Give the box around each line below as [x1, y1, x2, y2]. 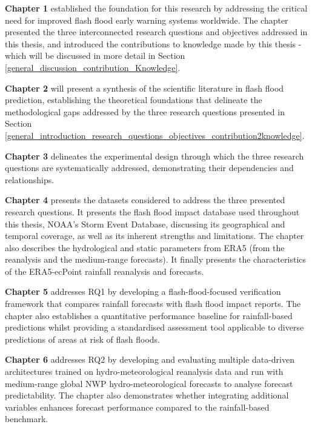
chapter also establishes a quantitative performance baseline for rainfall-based [5, 309, 293, 321]
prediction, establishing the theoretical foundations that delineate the [5, 93, 262, 106]
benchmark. [5, 412, 48, 425]
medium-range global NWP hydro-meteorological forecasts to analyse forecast [5, 377, 293, 389]
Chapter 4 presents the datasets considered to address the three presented [5, 193, 285, 206]
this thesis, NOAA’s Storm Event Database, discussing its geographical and [5, 217, 285, 230]
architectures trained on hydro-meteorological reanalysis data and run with [5, 365, 284, 378]
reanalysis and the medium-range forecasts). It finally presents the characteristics [5, 253, 307, 266]
